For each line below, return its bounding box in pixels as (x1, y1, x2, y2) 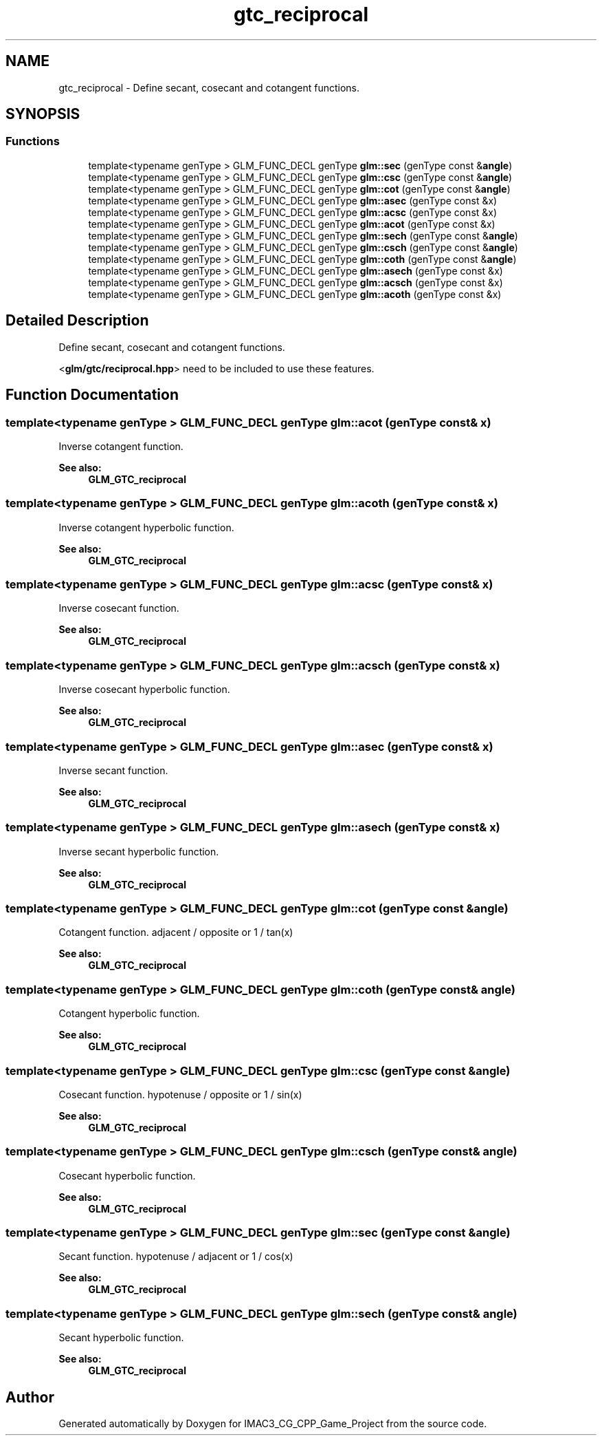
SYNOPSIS (5, 105, 80, 123)
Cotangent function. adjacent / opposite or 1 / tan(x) (58, 926, 293, 939)
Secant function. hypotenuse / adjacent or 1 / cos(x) (58, 1250, 293, 1263)
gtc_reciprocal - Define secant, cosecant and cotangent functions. (58, 81, 360, 94)
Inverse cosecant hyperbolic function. (58, 683, 230, 696)
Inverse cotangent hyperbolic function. (58, 521, 234, 533)
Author (5, 1388, 54, 1406)
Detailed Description (5, 312, 149, 330)
